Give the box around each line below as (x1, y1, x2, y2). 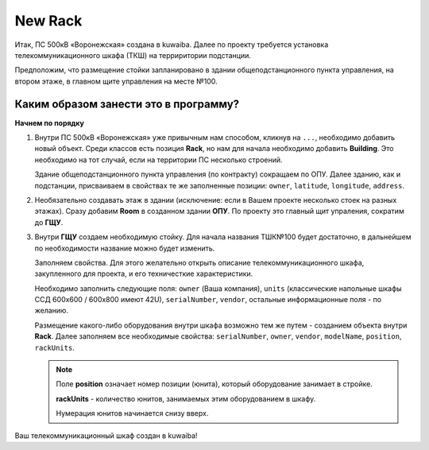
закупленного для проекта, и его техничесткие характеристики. (34, 269, 253, 278)
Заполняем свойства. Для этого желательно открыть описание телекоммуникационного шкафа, (34, 258, 365, 267)
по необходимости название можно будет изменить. (34, 243, 215, 253)
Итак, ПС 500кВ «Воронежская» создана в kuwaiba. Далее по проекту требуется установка (14, 40, 329, 49)
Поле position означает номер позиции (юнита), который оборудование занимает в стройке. (56, 379, 373, 389)
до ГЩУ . (34, 217, 64, 227)
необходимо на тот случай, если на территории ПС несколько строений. (34, 155, 283, 165)
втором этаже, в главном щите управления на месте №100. (14, 76, 218, 86)
